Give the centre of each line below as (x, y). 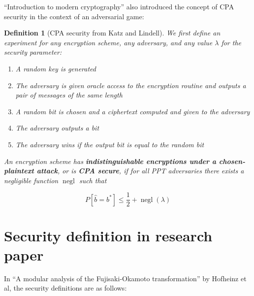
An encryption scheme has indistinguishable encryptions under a (110, 161)
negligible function (31, 180)
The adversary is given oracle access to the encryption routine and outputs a (131, 85)
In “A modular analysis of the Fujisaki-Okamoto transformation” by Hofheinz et (125, 278)
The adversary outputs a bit (57, 128)
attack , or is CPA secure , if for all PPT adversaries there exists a (140, 171)
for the (231, 42)
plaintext (19, 171)
